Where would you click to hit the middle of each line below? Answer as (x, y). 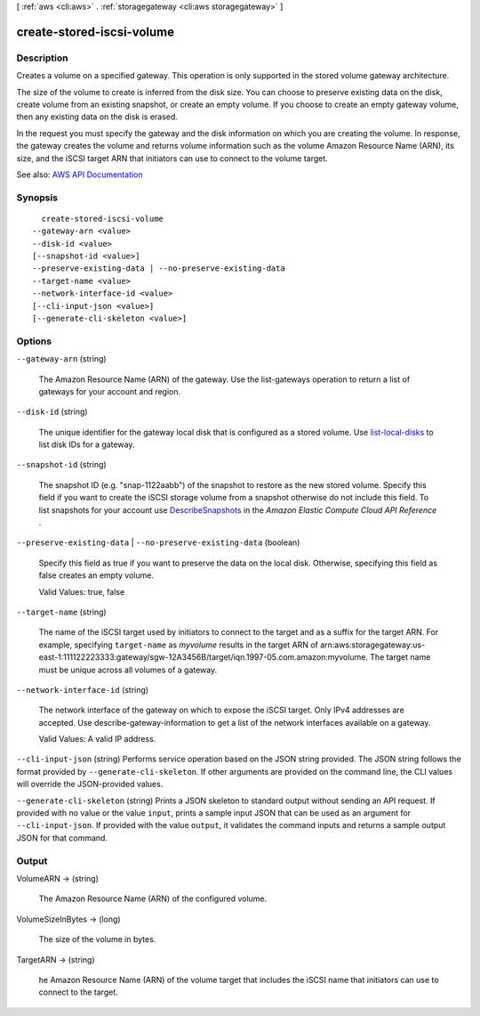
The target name (400, 657)
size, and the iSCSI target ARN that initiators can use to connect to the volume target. (172, 158)
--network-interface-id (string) (83, 689)
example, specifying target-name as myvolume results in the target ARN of (179, 645)
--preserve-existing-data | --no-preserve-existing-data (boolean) (158, 542)
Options (34, 341)
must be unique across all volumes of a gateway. (128, 670)
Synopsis (37, 198)
